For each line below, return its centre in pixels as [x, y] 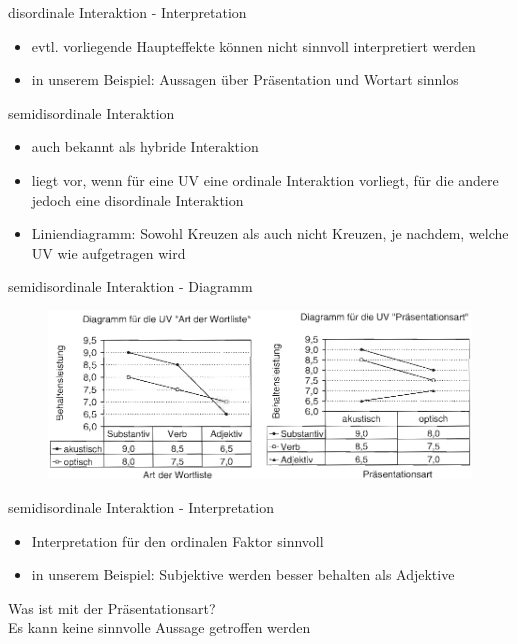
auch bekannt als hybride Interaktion [145, 146]
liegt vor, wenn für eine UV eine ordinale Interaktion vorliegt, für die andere [265, 179]
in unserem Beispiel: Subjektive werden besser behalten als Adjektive [243, 574]
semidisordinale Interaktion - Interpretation [141, 506]
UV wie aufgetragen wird [108, 252]
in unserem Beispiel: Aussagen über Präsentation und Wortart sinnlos [245, 79]
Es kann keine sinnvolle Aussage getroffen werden [159, 627]
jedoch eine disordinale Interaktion [137, 199]
